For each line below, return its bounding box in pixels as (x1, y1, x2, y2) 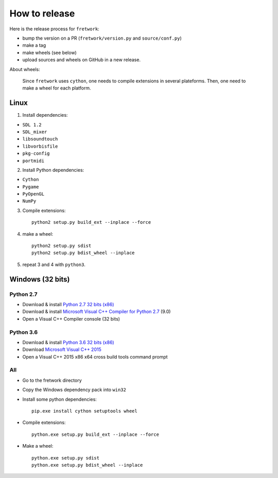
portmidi (22, 157, 45, 164)
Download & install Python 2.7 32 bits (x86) (22, 301, 114, 307)
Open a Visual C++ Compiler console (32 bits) (22, 315, 120, 322)
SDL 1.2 (22, 121, 42, 128)
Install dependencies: (22, 112, 68, 118)
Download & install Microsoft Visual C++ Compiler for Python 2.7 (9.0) (22, 309, 171, 315)
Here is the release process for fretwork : (9, 26, 100, 32)
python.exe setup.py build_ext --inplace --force (31, 431, 160, 437)
